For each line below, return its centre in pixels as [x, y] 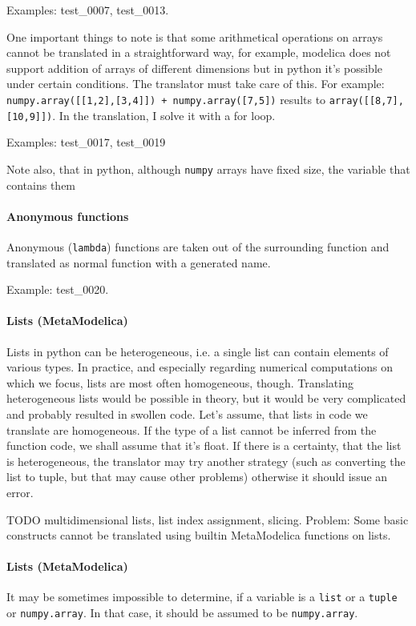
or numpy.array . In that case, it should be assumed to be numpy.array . [182, 613]
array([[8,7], [366, 100]
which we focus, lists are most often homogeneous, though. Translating [180, 382]
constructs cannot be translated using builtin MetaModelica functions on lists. [199, 535]
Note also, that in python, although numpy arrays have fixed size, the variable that [208, 169]
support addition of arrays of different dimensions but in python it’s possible [194, 68]
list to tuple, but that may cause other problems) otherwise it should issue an [197, 477]
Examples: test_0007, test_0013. [88, 10]
